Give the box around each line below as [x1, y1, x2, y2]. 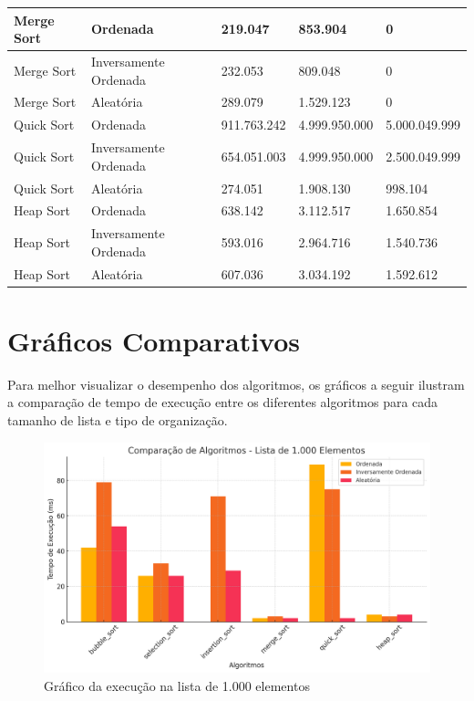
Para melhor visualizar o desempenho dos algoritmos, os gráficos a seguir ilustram [7, 374, 465, 393]
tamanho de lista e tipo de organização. [7, 411, 228, 430]
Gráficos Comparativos [7, 321, 300, 359]
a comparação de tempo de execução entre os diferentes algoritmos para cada [7, 392, 438, 412]
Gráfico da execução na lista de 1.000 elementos [44, 675, 310, 695]
